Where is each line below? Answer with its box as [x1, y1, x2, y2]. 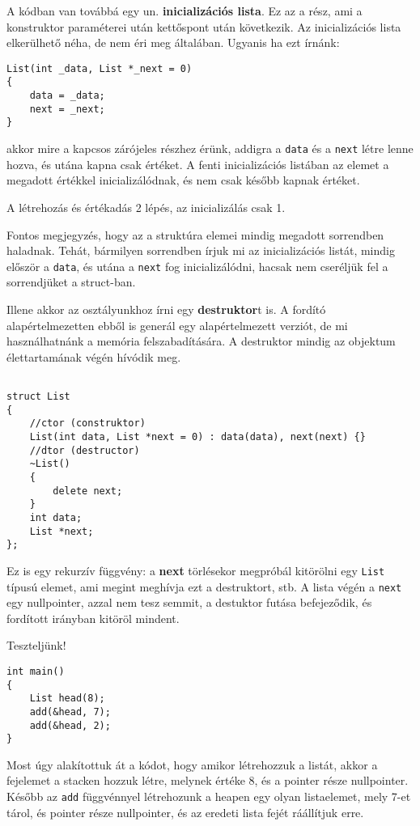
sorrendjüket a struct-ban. [6, 273, 136, 290]
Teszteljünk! [6, 637, 66, 654]
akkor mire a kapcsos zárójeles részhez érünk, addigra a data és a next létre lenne [6, 140, 414, 157]
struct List [6, 390, 70, 402]
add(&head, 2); [29, 719, 111, 731]
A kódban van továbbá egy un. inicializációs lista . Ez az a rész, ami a [6, 2, 363, 19]
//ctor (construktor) [29, 417, 146, 430]
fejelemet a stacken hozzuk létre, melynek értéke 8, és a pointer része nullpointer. [6, 772, 409, 789]
